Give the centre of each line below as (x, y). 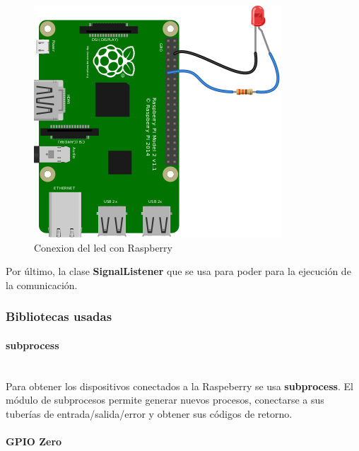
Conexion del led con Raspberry (103, 247)
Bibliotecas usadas (59, 316)
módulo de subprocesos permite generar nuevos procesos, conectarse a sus (165, 400)
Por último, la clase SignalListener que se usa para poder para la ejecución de (178, 271)
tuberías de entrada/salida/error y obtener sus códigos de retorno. (149, 413)
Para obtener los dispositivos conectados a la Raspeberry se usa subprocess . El (179, 386)
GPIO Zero (34, 441)
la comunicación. (42, 285)
